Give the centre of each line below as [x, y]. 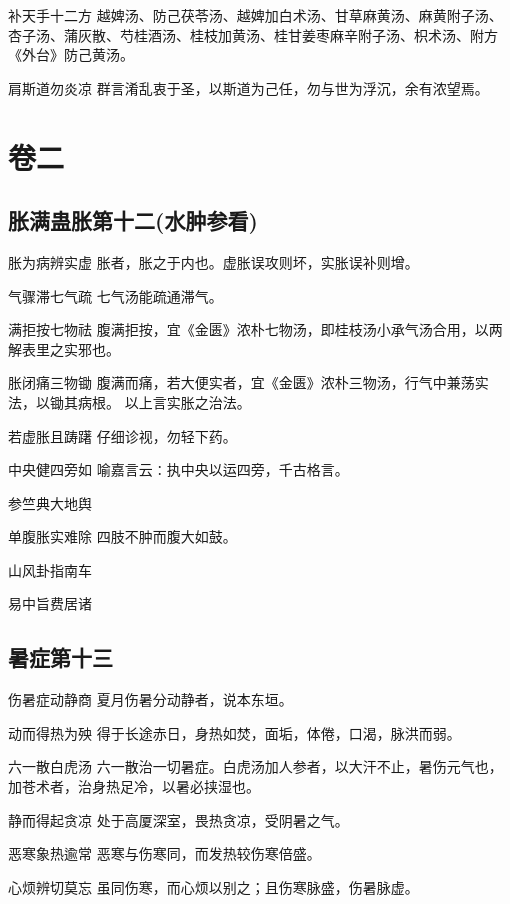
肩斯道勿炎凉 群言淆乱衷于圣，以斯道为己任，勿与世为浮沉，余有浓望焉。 [248, 87]
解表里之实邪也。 [64, 348]
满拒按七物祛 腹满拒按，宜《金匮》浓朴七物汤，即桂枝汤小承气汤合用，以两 [255, 329]
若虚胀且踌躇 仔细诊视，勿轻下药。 [122, 435]
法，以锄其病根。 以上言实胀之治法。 [129, 401]
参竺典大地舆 [50, 502]
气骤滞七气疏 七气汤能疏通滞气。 [115, 295]
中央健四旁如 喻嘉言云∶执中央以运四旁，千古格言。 [178, 469]
